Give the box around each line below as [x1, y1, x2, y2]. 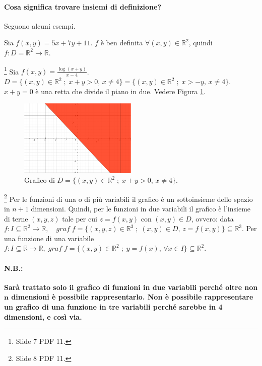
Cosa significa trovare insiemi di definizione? [4, 1, 162, 12]
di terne [4, 213, 28, 224]
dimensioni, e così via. [4, 311, 82, 322]
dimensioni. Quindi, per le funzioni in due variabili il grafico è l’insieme [31, 203, 251, 214]
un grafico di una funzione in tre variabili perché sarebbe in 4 [4, 301, 223, 312]
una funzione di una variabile [4, 233, 94, 243]
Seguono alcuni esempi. [4, 20, 76, 31]
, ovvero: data [191, 213, 234, 224]
